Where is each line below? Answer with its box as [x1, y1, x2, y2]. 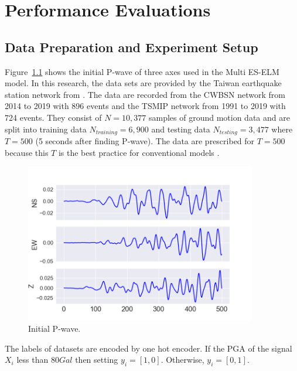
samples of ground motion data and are [148, 111, 290, 123]
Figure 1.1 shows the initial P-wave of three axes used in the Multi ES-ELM [5, 65, 279, 77]
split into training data [5, 122, 87, 135]
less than [16, 353, 49, 366]
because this [5, 146, 49, 158]
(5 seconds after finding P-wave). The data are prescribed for [35, 135, 255, 147]
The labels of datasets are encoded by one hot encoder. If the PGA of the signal [5, 342, 292, 354]
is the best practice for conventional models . [58, 146, 220, 158]
